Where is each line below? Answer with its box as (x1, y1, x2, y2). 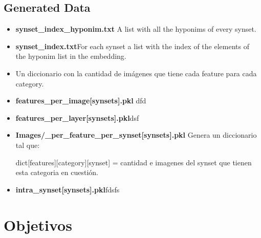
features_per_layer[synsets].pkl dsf (15, 112, 139, 123)
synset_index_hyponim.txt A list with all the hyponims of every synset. (15, 24, 256, 34)
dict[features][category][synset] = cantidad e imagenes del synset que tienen (15, 157, 252, 167)
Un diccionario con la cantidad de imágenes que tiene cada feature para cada (15, 68, 257, 78)
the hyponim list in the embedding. (15, 51, 126, 61)
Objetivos (4, 214, 72, 235)
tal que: (15, 139, 40, 150)
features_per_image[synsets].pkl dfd (15, 95, 146, 106)
